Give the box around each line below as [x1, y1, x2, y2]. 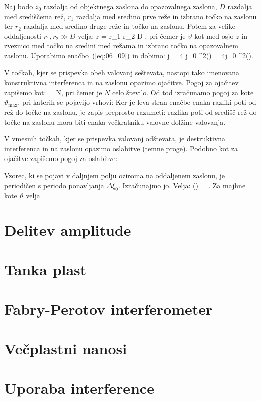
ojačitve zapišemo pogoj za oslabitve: [4, 153, 118, 164]
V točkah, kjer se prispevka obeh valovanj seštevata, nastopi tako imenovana [4, 67, 240, 77]
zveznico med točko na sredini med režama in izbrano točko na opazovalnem [4, 40, 238, 51]
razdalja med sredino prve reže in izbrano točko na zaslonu [76, 11, 257, 21]
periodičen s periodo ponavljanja [4, 180, 104, 190]
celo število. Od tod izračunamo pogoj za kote [112, 87, 254, 97]
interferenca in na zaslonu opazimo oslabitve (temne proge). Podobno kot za [4, 143, 238, 153]
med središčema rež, [4, 11, 66, 21]
